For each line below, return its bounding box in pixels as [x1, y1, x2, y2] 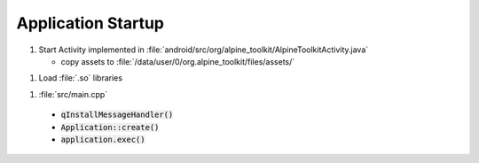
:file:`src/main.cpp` [38, 89, 108, 99]
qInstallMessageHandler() [60, 110, 174, 120]
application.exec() [60, 134, 145, 144]
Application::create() [60, 122, 160, 132]
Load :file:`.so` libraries [38, 73, 123, 83]
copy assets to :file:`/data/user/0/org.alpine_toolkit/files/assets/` [60, 56, 295, 66]
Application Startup [16, 13, 164, 33]
